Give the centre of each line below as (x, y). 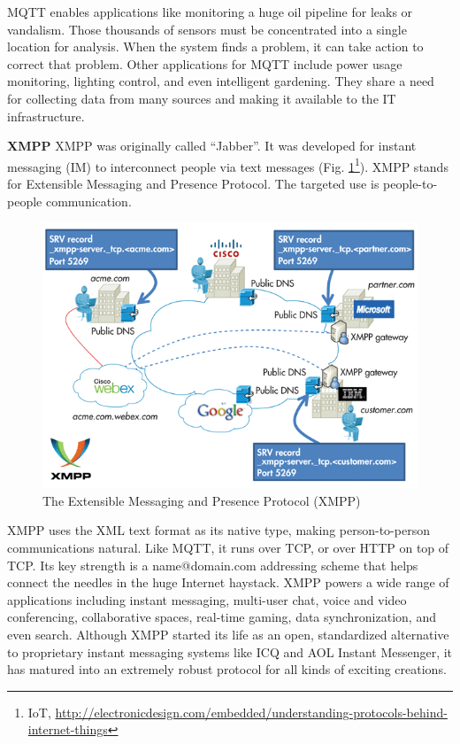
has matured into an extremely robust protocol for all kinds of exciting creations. (227, 669)
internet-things (68, 729)
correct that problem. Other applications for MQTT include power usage (205, 63)
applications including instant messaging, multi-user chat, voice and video (207, 599)
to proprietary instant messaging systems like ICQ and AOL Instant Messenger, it (230, 651)
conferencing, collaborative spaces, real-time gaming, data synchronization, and (222, 617)
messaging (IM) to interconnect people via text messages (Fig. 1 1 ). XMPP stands (228, 165)
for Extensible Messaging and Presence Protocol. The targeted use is (193, 183)
